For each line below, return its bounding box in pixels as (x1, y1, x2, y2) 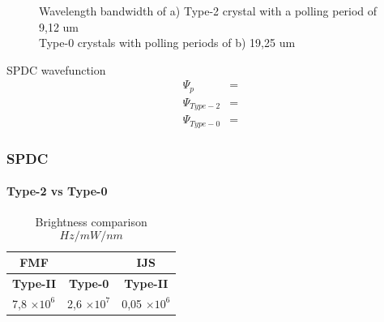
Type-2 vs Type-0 (6, 182, 108, 200)
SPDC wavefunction (6, 61, 106, 78)
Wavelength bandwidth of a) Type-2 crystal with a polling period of (39, 2, 378, 19)
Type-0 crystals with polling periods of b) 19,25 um (39, 34, 296, 51)
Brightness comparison (35, 213, 147, 230)
